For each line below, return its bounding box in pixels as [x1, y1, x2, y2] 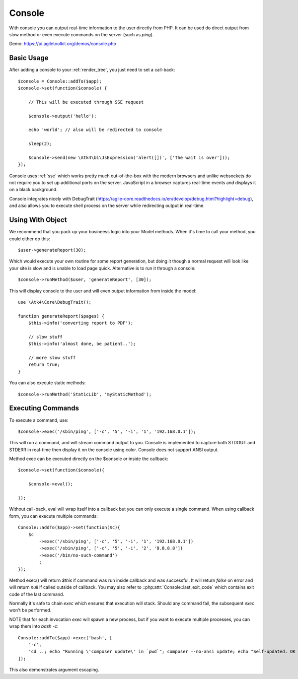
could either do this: [9, 236, 50, 242]
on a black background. [9, 187, 58, 193]
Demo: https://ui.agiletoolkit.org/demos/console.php [9, 41, 117, 47]
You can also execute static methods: [9, 380, 86, 386]
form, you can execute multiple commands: [9, 513, 98, 519]
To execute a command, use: [9, 417, 69, 423]
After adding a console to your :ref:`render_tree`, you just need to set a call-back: [9, 67, 175, 73]
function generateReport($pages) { [18, 313, 105, 319]
